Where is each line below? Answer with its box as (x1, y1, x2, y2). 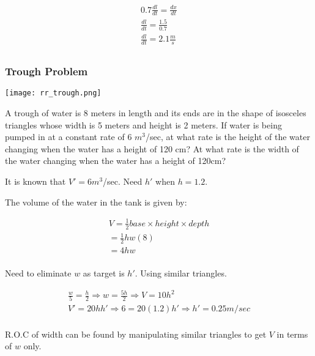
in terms (276, 327, 308, 340)
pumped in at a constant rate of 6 (5, 130, 132, 143)
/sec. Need (103, 175, 143, 187)
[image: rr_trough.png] (5, 89, 102, 98)
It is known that (5, 175, 66, 187)
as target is (83, 267, 125, 279)
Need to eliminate (5, 267, 72, 279)
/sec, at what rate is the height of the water (146, 130, 310, 143)
